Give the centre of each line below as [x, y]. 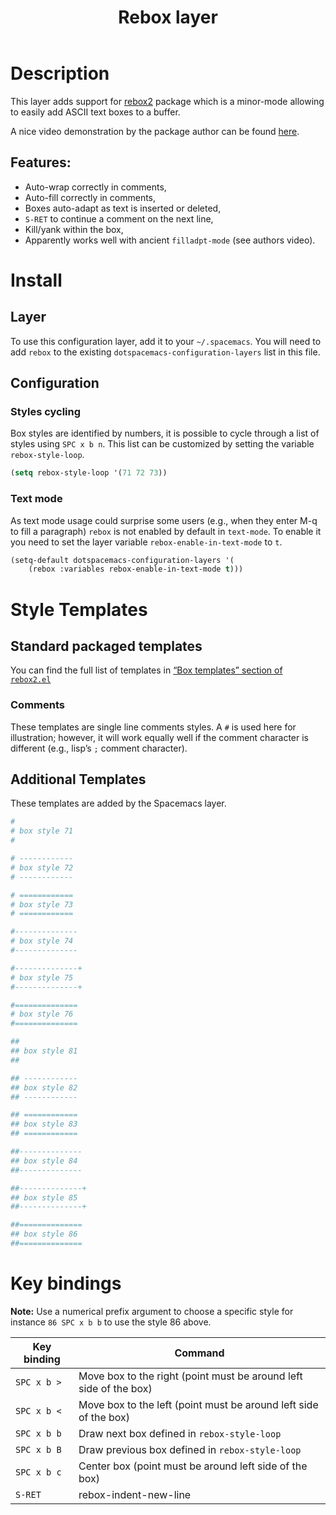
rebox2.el [31, 680]
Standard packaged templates [106, 646]
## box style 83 [44, 1124]
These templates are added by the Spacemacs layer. [118, 803]
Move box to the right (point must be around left [190, 1376]
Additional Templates [78, 779]
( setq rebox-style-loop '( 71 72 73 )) [89, 473]
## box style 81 [44, 1051]
